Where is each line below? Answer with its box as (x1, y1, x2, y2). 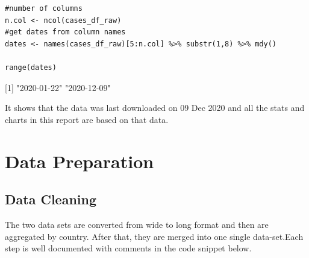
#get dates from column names (5, 28, 126, 37)
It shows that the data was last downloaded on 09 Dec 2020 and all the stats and (5, 101, 305, 114)
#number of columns (5, 4, 83, 13)
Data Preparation (5, 148, 154, 173)
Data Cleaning (5, 190, 96, 209)
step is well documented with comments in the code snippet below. (5, 242, 252, 254)
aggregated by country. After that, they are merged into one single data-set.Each (5, 230, 304, 242)
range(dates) (5, 63, 57, 72)
